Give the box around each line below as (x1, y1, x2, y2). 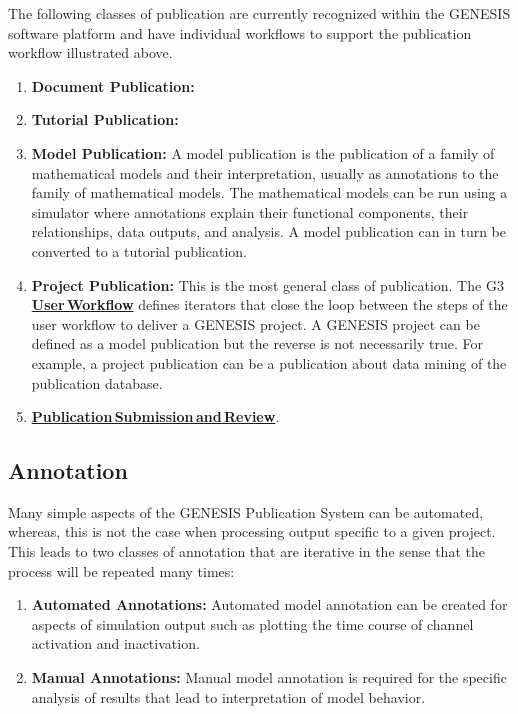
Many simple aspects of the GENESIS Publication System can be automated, (8, 501, 484, 522)
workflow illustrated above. (8, 42, 173, 63)
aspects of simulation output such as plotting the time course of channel (31, 613, 474, 634)
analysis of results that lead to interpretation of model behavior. (31, 686, 426, 707)
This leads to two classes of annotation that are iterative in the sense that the (8, 541, 485, 562)
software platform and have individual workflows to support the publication (8, 22, 472, 43)
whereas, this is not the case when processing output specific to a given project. (8, 521, 496, 542)
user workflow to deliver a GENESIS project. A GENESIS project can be (31, 313, 480, 334)
